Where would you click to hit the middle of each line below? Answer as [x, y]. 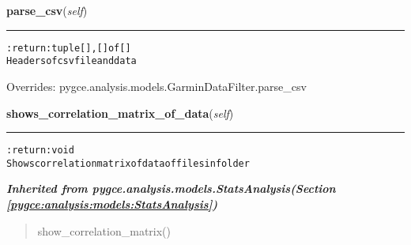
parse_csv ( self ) [47, 10]
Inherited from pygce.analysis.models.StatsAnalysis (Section [171, 188]
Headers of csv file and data [72, 61]
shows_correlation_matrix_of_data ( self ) [120, 113]
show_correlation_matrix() [104, 230]
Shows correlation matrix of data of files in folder [128, 163]
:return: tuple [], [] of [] [69, 48]
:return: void [40, 151]
